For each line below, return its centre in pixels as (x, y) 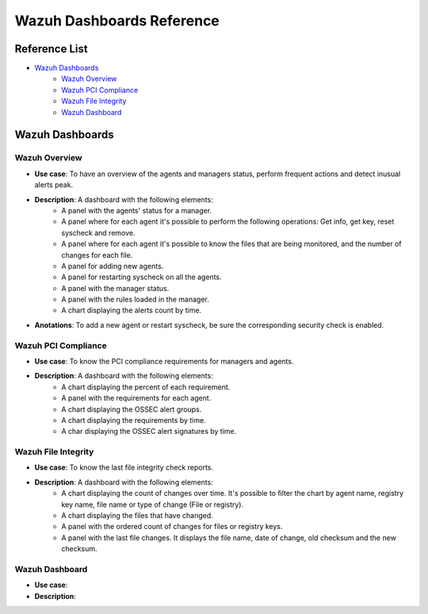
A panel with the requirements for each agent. (136, 398)
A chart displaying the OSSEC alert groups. (132, 409)
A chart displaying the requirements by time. (134, 420)
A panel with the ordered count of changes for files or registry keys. (172, 527)
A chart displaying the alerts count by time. (132, 310)
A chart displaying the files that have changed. (137, 516)
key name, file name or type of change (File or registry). (153, 505)
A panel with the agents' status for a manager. (137, 210)
